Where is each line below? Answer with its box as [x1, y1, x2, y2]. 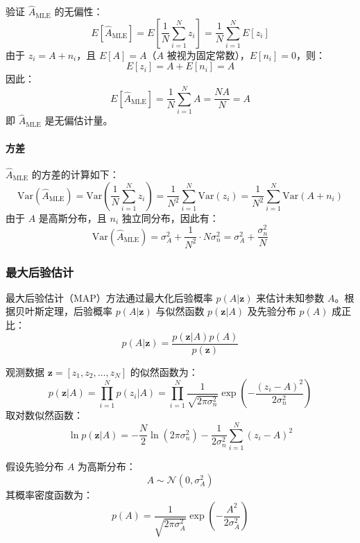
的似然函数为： [130, 364, 198, 379]
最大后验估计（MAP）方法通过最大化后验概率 [6, 290, 213, 304]
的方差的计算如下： [31, 166, 119, 181]
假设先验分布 [6, 459, 64, 473]
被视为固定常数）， [166, 47, 250, 62]
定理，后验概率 [44, 304, 112, 318]
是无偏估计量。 [44, 113, 113, 128]
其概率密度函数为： [6, 487, 93, 501]
